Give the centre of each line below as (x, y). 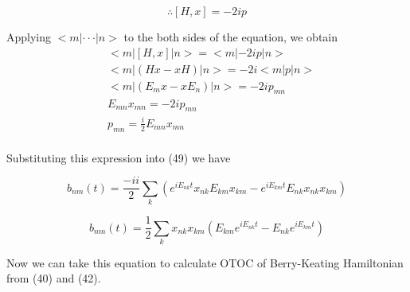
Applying (29, 37)
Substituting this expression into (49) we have (119, 157)
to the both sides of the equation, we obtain (231, 37)
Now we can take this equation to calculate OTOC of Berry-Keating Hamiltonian (205, 262)
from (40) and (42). (54, 278)
